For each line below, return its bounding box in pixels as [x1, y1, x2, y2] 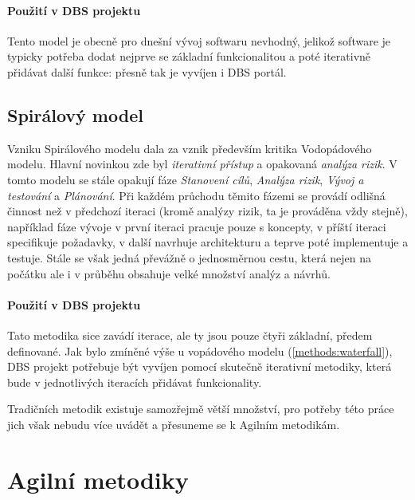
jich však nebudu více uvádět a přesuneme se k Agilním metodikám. [7, 415, 340, 432]
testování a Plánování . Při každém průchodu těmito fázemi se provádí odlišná [7, 187, 386, 203]
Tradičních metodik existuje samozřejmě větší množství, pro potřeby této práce [7, 400, 394, 417]
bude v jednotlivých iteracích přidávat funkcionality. [7, 373, 262, 390]
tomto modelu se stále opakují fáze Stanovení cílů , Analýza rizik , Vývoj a [7, 171, 364, 187]
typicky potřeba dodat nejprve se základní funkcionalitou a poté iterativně [7, 48, 371, 65]
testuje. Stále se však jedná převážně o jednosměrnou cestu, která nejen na [7, 249, 372, 266]
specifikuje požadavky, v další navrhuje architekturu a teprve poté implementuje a [7, 234, 409, 250]
